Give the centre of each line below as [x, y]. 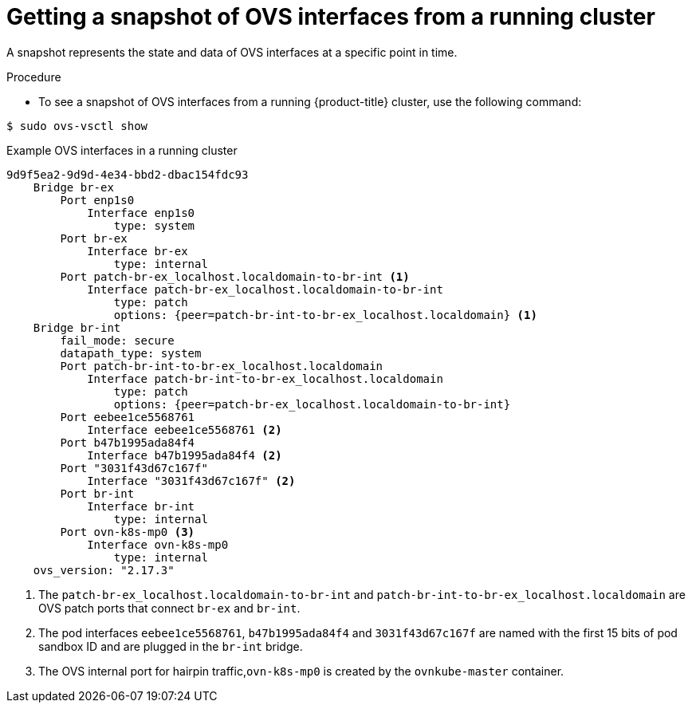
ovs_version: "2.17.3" [104, 570]
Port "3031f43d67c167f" [134, 468]
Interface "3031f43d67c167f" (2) [191, 481]
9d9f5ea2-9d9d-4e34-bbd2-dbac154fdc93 [128, 174]
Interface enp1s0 [141, 213]
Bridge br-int [77, 327]
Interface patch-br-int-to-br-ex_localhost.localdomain [265, 378]
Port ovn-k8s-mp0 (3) [128, 532]
